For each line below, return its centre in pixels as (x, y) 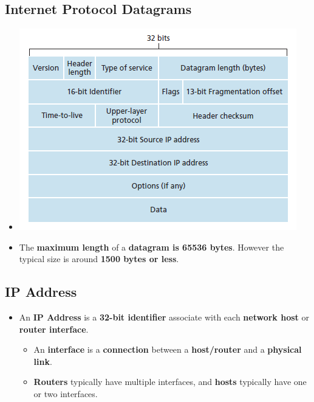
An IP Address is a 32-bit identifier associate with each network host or (164, 317)
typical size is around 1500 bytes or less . (99, 259)
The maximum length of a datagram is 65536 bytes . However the (152, 247)
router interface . (54, 329)
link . (43, 361)
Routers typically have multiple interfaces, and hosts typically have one (170, 382)
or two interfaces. (66, 393)
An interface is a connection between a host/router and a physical (168, 349)
